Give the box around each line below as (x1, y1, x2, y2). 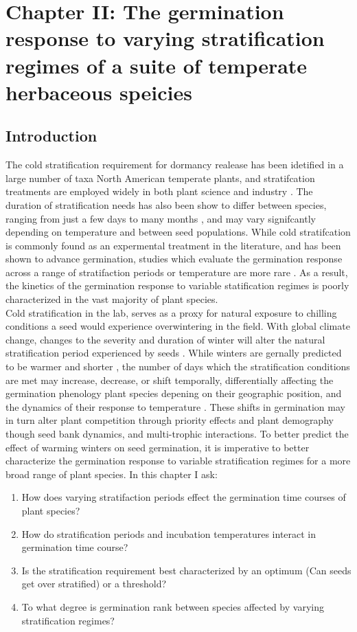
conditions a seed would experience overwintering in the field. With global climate (5, 319, 350, 333)
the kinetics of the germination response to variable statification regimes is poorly (5, 278, 349, 293)
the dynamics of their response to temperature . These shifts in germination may (5, 399, 345, 414)
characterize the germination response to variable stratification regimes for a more (5, 453, 351, 468)
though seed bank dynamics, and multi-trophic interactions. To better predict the (5, 427, 349, 441)
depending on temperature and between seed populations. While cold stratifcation (5, 225, 351, 239)
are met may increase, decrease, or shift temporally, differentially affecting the (5, 372, 334, 387)
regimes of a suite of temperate (5, 51, 308, 79)
